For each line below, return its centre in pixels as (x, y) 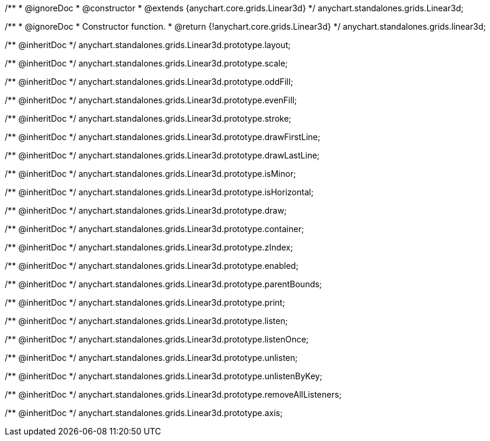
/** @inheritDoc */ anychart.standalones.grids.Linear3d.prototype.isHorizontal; (159, 192)
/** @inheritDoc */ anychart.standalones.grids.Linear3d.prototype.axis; (144, 413)
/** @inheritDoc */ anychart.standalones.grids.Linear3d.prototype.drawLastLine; (162, 155)
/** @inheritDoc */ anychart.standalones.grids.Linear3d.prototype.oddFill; (149, 82)
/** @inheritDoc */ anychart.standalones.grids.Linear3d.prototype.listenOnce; (157, 339)
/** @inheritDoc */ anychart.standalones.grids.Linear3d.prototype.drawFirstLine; (163, 137)
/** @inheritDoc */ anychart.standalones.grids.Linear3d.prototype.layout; (148, 45)
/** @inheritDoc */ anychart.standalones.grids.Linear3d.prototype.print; (145, 302)
